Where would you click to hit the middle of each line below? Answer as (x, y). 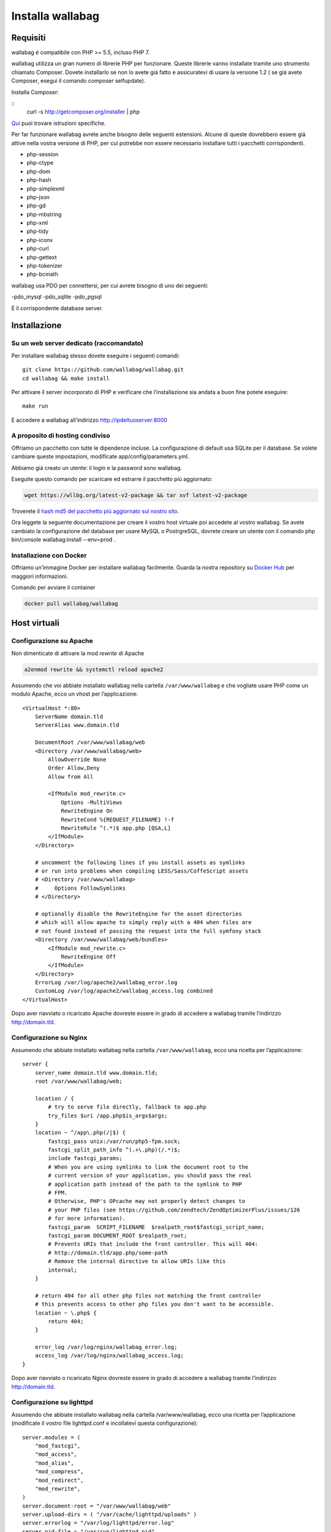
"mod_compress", (59, 1472)
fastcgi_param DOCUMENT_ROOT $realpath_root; (117, 1235)
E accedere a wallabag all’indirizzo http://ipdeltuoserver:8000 (89, 420)
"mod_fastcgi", (58, 1446)
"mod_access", (56, 1454)
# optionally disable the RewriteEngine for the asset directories (138, 914)
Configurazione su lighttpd (52, 1402)
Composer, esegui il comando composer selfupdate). (78, 81)
